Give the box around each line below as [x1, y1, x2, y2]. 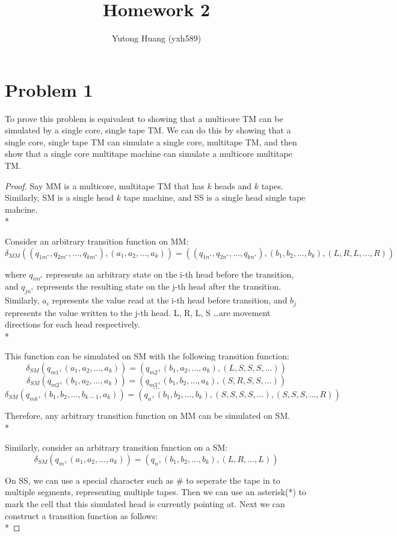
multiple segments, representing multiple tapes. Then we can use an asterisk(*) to [5, 486, 307, 498]
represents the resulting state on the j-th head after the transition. [36, 280, 282, 293]
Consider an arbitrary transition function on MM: [5, 235, 189, 247]
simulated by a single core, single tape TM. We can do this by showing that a [5, 124, 291, 136]
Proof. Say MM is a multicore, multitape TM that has [5, 179, 205, 192]
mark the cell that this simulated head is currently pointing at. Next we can [5, 497, 285, 510]
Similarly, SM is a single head [5, 191, 114, 204]
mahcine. [5, 203, 38, 215]
